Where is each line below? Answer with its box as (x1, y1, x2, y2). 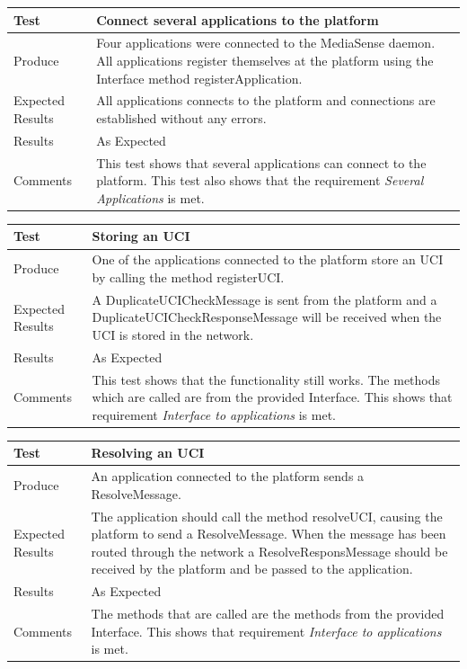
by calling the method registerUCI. (92, 267, 285, 286)
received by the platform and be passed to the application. (91, 559, 413, 578)
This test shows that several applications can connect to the (96, 153, 427, 172)
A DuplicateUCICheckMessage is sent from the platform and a (92, 290, 437, 308)
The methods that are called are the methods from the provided (91, 604, 445, 623)
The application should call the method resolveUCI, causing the (91, 506, 443, 525)
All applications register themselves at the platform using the (96, 50, 434, 69)
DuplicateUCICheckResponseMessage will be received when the (92, 308, 442, 326)
